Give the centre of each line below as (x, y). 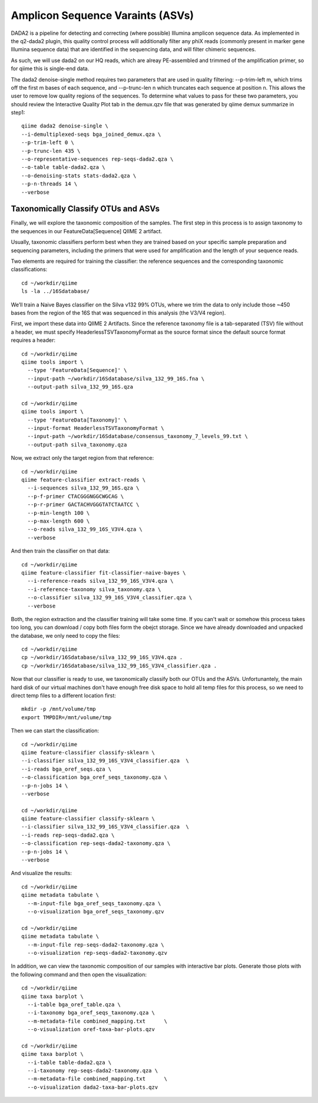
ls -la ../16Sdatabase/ (56, 291)
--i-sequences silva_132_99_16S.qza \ (83, 488)
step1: (18, 113)
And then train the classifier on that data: (60, 551)
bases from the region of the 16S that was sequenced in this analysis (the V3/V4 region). (118, 313)
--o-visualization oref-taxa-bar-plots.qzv (91, 1029)
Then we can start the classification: (55, 731)
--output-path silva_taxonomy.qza (77, 445)
